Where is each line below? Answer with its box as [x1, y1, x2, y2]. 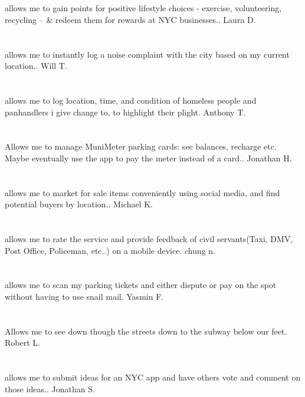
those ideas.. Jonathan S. [5, 382, 95, 395]
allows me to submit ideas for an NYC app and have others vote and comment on [5, 371, 301, 383]
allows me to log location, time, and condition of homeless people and [5, 94, 257, 106]
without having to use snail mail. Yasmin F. [5, 290, 164, 303]
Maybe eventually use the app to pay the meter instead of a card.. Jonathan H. [5, 151, 292, 164]
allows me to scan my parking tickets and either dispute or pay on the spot [5, 279, 277, 291]
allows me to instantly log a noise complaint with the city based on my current [5, 48, 290, 60]
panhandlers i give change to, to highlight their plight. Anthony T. [5, 105, 246, 118]
